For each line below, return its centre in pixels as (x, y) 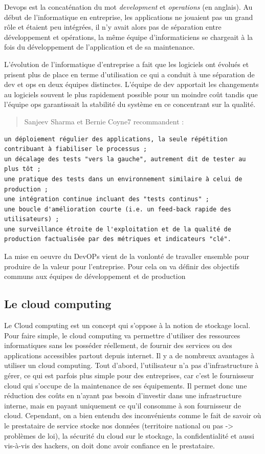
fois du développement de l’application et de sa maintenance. (100, 47)
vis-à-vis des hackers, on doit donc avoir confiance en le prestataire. (109, 446)
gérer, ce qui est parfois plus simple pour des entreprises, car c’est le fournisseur (129, 375)
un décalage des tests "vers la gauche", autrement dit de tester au (125, 159)
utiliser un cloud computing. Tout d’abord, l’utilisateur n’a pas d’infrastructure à (131, 365)
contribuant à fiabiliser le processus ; (76, 149)
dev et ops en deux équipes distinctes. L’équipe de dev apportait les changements (131, 84)
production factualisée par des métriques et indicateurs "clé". (118, 239)
